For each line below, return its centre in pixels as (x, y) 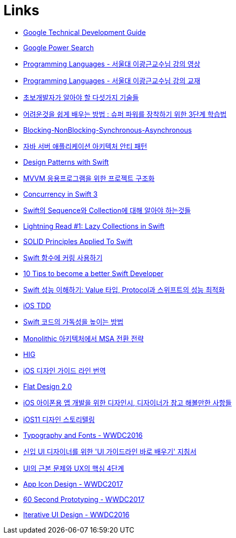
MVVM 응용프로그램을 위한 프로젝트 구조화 (89, 178)
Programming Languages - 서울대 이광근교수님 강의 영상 (112, 64)
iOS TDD (37, 305)
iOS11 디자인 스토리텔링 (59, 419)
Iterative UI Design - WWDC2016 (76, 514)
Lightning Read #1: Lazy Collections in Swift (94, 226)
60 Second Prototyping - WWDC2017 (84, 499)
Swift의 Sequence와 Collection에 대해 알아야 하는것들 (107, 210)
